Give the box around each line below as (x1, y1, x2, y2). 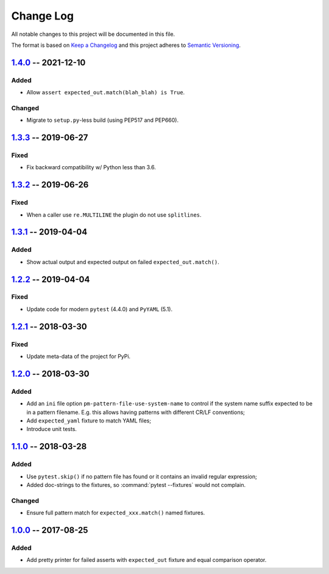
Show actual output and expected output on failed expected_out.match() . (26, 258, 219, 265)
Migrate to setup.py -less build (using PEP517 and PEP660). (26, 116, 179, 124)
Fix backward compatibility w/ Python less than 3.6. (26, 164, 157, 171)
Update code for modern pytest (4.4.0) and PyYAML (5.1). (26, 305, 173, 313)
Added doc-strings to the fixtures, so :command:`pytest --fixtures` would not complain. (26, 481, 246, 488)
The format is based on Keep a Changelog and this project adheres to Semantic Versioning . (11, 41, 241, 49)
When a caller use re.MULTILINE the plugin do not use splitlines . (26, 211, 202, 219)
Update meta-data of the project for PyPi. (26, 353, 131, 360)
